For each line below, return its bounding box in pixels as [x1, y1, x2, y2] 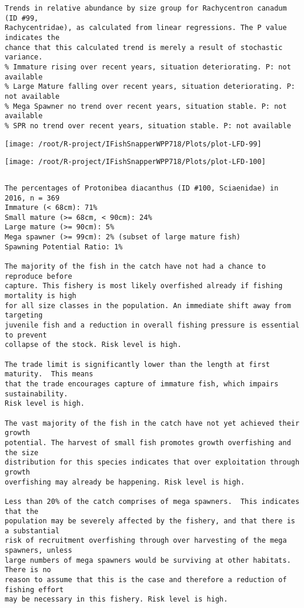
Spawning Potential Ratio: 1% [5, 242, 123, 251]
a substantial [5, 526, 60, 535]
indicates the [5, 33, 60, 42]
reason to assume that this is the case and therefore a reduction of [5, 576, 287, 584]
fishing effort [5, 585, 64, 594]
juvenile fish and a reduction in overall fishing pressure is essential [5, 321, 300, 330]
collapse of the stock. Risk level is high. [5, 340, 182, 349]
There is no [5, 566, 51, 574]
